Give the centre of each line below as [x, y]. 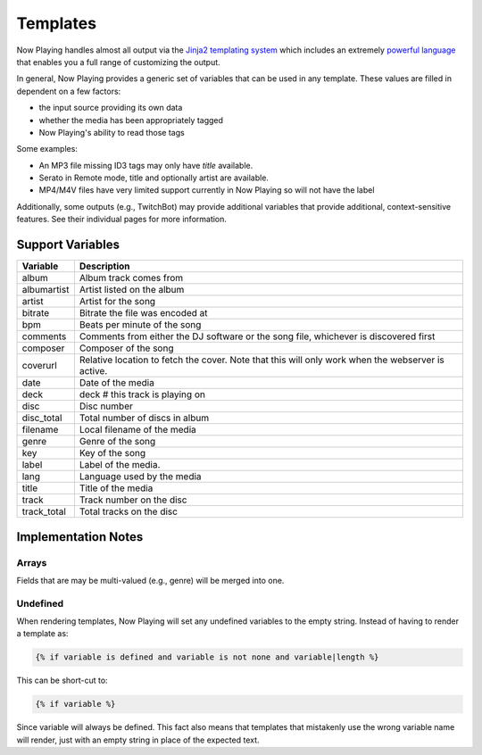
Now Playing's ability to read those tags [112, 132]
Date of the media [117, 383]
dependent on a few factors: [69, 91]
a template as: [42, 634]
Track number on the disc [133, 500]
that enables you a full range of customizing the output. [118, 62]
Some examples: [47, 149]
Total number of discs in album [144, 418]
